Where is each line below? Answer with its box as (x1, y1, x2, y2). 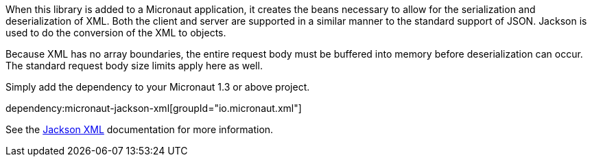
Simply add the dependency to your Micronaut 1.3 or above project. (5, 81, 310, 93)
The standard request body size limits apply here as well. (5, 60, 263, 71)
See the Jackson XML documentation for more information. (5, 124, 274, 135)
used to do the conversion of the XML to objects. (5, 27, 226, 38)
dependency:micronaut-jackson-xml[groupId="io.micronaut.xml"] (5, 102, 302, 114)
